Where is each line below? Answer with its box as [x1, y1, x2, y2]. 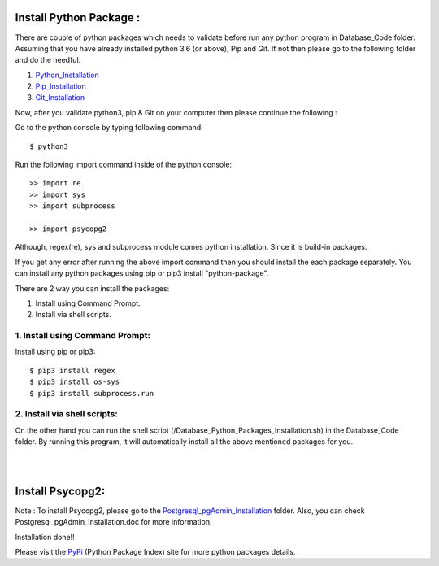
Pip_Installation [35, 81, 86, 91]
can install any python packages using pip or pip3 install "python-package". [15, 268, 269, 278]
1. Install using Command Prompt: [15, 330, 150, 342]
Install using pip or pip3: [15, 346, 96, 357]
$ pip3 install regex [29, 366, 115, 375]
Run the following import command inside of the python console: [15, 159, 232, 170]
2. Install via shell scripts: [15, 408, 118, 420]
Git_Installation [35, 93, 85, 102]
